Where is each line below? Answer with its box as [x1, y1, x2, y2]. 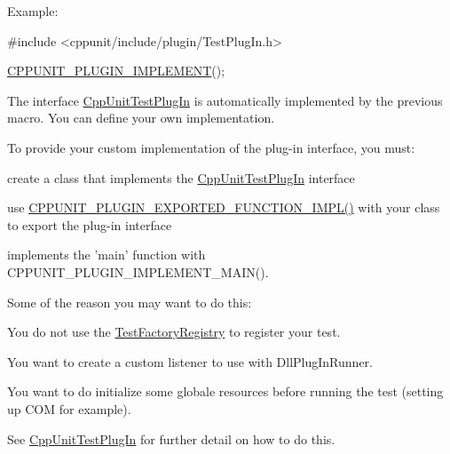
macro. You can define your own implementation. [7, 108, 275, 127]
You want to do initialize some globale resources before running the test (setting [7, 382, 444, 401]
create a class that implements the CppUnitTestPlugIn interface [7, 168, 355, 187]
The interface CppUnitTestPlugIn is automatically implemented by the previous [7, 91, 443, 109]
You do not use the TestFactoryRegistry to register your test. [7, 323, 341, 341]
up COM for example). [7, 399, 131, 418]
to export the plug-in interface [7, 215, 172, 234]
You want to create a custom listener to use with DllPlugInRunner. [7, 352, 373, 370]
